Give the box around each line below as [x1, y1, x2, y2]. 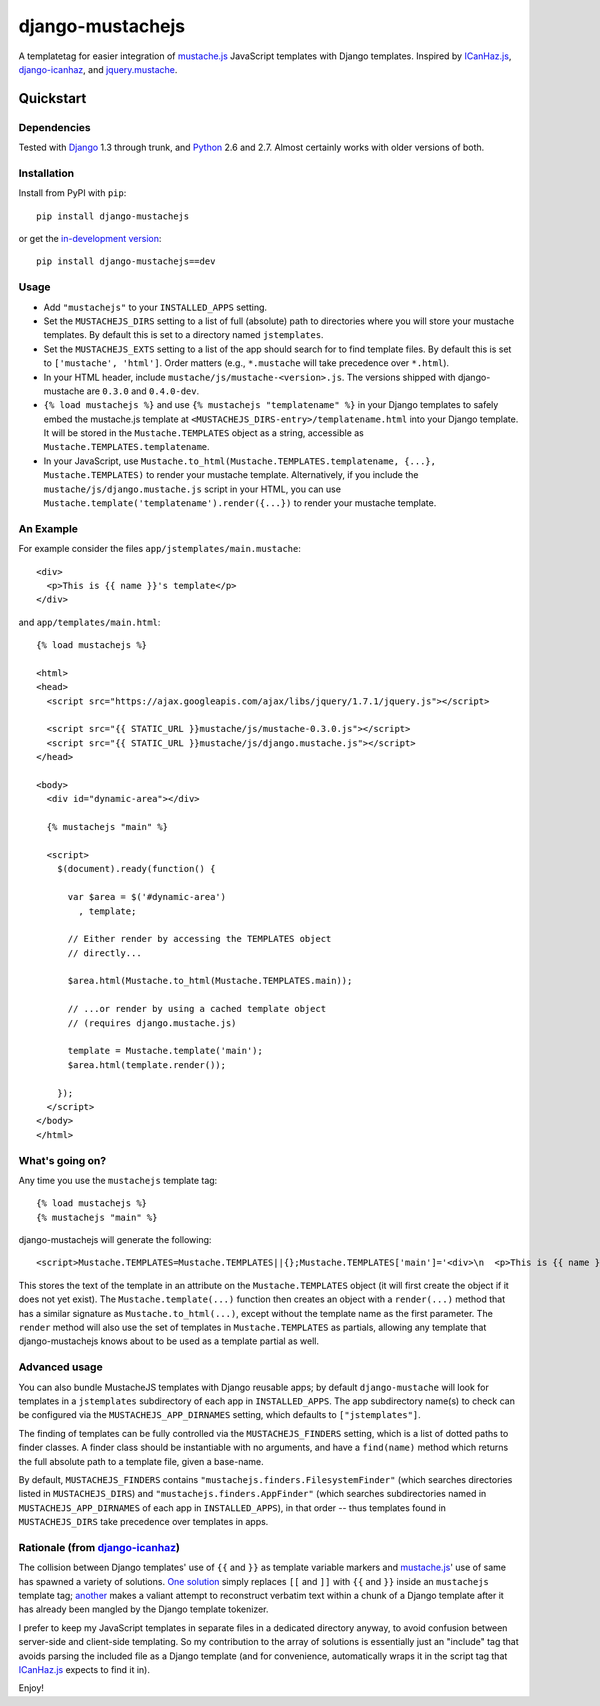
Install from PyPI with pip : [18, 187, 127, 199]
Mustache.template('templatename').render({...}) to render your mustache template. [43, 497, 437, 509]
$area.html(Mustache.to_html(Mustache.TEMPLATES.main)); [67, 975, 353, 987]
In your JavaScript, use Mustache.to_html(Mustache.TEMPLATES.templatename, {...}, [43, 455, 437, 467]
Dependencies [18, 120, 92, 134]
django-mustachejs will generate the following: [18, 1234, 212, 1246]
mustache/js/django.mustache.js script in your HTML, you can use [43, 483, 342, 495]
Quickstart [18, 90, 87, 107]
